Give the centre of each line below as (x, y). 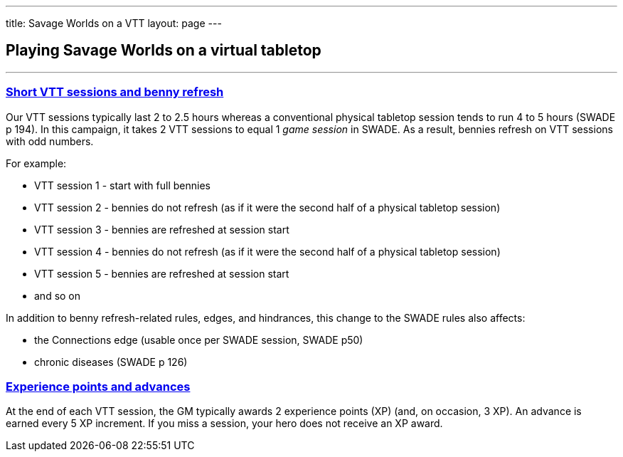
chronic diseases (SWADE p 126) (111, 362)
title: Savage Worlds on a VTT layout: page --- (114, 23)
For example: (36, 163)
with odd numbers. (50, 141)
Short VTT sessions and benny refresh (115, 92)
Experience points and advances (98, 386)
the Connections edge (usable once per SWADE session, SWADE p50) (199, 340)
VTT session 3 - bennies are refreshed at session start (162, 229)
